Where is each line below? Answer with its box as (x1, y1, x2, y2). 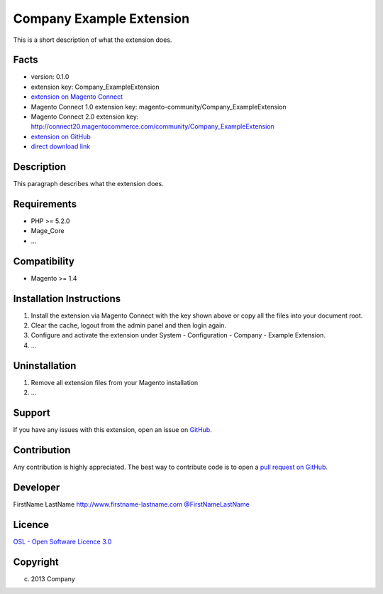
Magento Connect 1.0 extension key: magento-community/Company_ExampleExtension (30, 102, 287, 111)
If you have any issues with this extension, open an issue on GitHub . (13, 425, 212, 433)
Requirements (13, 198, 77, 210)
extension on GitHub (30, 132, 91, 141)
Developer (13, 481, 60, 493)
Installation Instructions (13, 292, 121, 305)
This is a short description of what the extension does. (13, 36, 172, 44)
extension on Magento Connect (30, 92, 123, 101)
